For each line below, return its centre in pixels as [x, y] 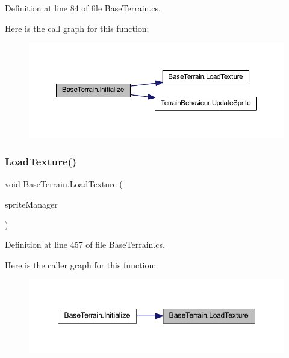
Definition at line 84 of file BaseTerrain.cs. [83, 8]
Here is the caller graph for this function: [81, 264]
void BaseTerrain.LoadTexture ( [64, 184]
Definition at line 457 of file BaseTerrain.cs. [85, 245]
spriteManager [31, 204]
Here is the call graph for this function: [77, 28]
